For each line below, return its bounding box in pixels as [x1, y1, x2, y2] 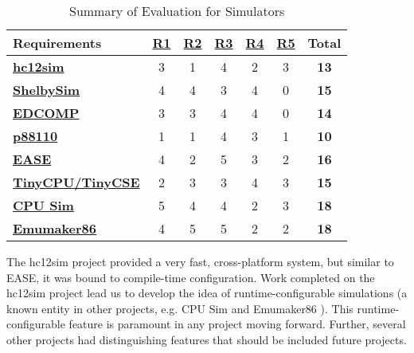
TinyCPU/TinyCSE [13, 173, 140, 191]
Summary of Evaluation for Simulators [68, 2, 285, 20]
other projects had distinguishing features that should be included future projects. [6, 331, 407, 347]
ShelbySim [13, 80, 80, 99]
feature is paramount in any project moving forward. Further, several [68, 316, 406, 332]
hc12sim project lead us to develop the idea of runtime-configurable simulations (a [6, 284, 408, 301]
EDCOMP [13, 104, 80, 122]
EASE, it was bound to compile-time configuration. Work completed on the [6, 269, 375, 285]
